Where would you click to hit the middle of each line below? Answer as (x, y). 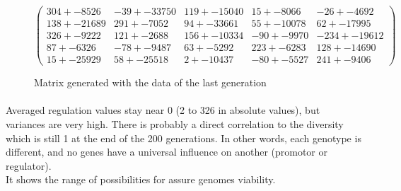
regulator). (29, 165)
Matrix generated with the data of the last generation (150, 82)
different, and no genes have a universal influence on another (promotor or (167, 152)
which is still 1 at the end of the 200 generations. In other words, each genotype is (184, 138)
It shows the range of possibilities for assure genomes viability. (141, 179)
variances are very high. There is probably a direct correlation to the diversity (175, 124)
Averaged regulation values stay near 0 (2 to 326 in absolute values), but (163, 110)
